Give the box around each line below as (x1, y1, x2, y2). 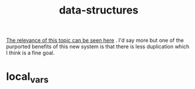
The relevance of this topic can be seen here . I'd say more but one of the (6, 37, 184, 44)
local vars (6, 70, 49, 85)
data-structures (59, 4, 139, 17)
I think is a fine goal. (6, 50, 55, 57)
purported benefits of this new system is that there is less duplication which (6, 43, 190, 50)
